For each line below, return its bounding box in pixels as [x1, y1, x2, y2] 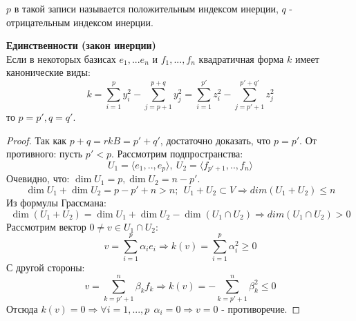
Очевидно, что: [6, 171, 70, 186]
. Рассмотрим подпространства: [111, 146, 243, 161]
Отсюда [6, 301, 38, 315]
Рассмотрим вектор [6, 219, 86, 233]
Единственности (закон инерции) [6, 38, 156, 52]
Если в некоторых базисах [6, 51, 116, 66]
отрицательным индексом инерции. [6, 14, 153, 29]
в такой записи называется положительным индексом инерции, [14, 1, 279, 15]
